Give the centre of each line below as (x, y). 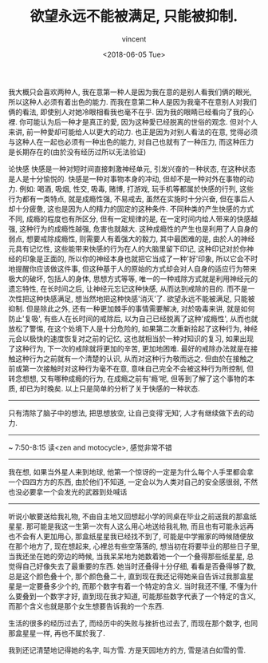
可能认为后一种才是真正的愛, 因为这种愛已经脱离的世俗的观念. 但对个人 (142, 121)
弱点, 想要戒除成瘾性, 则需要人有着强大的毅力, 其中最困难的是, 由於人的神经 (132, 238)
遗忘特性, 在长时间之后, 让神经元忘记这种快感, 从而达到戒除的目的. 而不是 (128, 288)
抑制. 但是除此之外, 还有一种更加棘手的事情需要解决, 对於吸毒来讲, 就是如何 (132, 308)
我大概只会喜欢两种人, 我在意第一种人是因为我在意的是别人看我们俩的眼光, (130, 92)
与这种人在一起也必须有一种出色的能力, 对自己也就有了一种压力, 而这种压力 (131, 141)
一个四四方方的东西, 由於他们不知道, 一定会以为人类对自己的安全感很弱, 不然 (133, 482)
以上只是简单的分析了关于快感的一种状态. (132, 388)
